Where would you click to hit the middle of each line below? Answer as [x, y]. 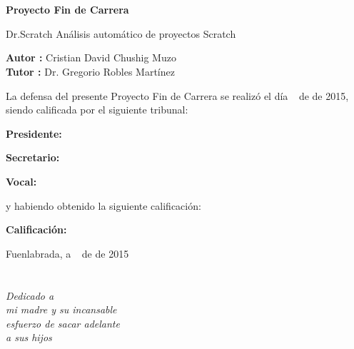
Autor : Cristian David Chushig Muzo [91, 57]
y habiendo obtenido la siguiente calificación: [103, 205]
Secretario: [33, 157]
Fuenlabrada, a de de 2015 [67, 253]
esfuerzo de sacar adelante [63, 323]
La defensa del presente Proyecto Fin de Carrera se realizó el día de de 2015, [177, 95]
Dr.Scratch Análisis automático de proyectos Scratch [121, 33]
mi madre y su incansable [61, 309]
